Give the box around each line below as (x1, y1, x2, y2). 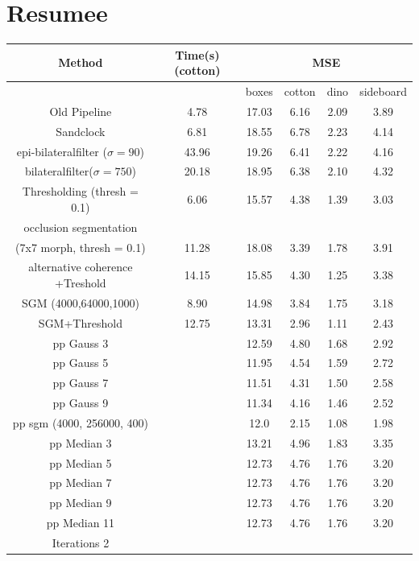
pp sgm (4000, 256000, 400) (12, 414, 148, 431)
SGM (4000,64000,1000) (21, 294, 139, 311)
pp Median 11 (46, 514, 115, 531)
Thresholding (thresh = (22, 183, 139, 200)
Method (58, 54, 103, 71)
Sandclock (56, 122, 106, 139)
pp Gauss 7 (52, 374, 109, 391)
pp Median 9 (49, 494, 112, 511)
